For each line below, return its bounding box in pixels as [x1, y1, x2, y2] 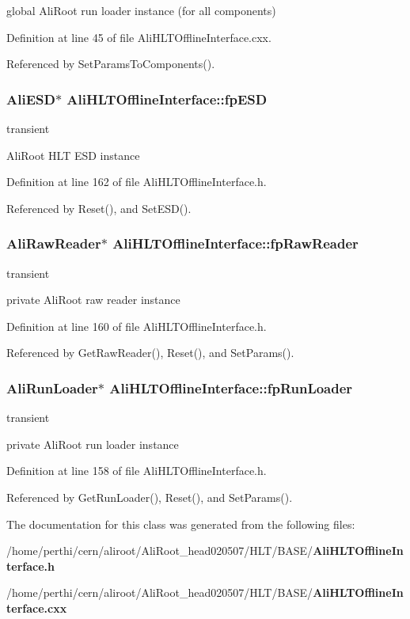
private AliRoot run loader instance [6, 435, 179, 452]
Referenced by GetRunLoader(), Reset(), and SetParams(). [6, 488, 293, 505]
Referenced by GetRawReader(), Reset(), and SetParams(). [6, 344, 294, 361]
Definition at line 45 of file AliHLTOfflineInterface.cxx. [6, 28, 271, 45]
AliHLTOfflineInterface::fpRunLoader [109, 378, 353, 397]
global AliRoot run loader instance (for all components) [6, 2, 276, 18]
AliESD [6, 89, 55, 108]
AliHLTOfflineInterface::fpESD [66, 89, 268, 108]
